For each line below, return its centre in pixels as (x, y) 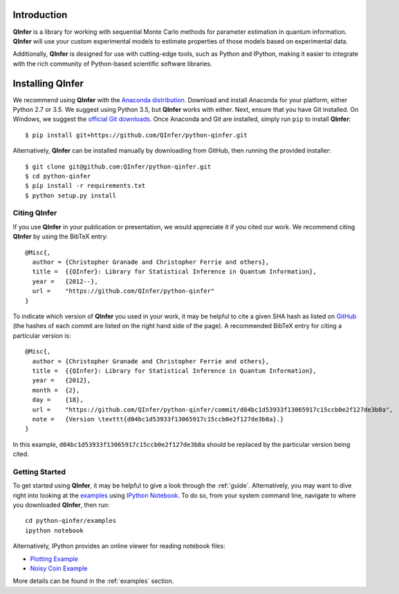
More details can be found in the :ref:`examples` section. (93, 581)
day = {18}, (58, 400)
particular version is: (42, 336)
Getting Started (39, 472)
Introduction (40, 15)
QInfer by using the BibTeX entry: (61, 237)
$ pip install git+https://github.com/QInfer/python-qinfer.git (137, 135)
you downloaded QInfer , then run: (61, 505)
